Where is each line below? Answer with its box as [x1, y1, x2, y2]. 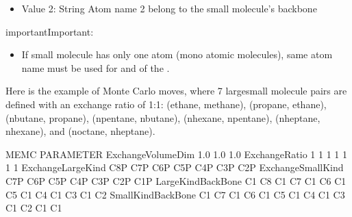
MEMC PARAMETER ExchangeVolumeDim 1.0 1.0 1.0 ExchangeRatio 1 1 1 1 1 [5, 146, 347, 161]
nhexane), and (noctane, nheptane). [5, 124, 155, 138]
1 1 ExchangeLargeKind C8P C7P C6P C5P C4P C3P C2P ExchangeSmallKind [5, 160, 344, 175]
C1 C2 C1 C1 [5, 201, 62, 215]
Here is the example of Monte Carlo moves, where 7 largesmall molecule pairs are [5, 84, 347, 98]
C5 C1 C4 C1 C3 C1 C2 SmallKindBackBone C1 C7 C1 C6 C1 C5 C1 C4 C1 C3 [5, 187, 345, 201]
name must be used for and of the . [21, 60, 170, 75]
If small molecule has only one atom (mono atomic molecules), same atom [21, 47, 333, 62]
